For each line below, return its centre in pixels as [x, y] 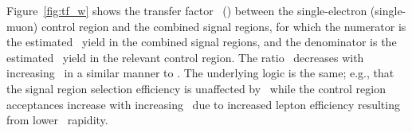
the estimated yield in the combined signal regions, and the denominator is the [202, 42]
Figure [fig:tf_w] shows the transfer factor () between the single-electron [187, 10]
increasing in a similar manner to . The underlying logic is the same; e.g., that [200, 73]
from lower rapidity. [57, 120]
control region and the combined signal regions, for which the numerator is [224, 26]
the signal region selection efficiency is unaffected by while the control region [196, 88]
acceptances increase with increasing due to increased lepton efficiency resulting [203, 104]
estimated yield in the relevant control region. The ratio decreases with [185, 57]
